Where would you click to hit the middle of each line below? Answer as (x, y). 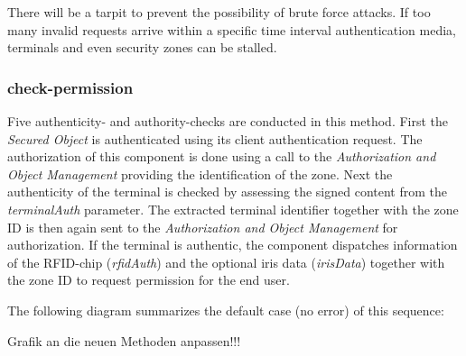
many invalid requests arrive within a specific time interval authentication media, (232, 29)
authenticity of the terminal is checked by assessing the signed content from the (227, 192)
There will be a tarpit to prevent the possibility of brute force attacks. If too (219, 12)
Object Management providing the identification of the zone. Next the (200, 173)
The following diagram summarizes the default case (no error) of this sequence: (226, 310)
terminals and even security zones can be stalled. (142, 47)
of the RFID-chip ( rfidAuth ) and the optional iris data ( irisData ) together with (226, 262)
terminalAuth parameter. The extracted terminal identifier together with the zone (233, 209)
